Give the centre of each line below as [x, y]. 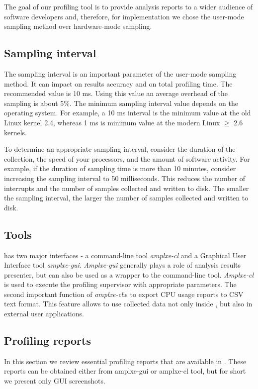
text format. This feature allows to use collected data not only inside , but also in [128, 304]
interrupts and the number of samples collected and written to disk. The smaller [127, 188]
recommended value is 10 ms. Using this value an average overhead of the [116, 93]
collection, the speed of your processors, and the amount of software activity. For [127, 158]
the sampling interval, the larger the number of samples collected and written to [126, 198]
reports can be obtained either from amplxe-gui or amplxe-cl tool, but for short [125, 371]
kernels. [16, 132]
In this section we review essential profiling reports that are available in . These [125, 361]
